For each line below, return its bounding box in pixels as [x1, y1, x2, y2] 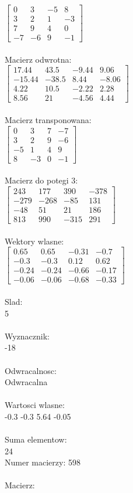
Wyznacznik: [5, 329, 50, 342]
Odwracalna [5, 376, 48, 388]
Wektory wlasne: [5, 234, 64, 247]
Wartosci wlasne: [5, 399, 65, 411]
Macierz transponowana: [5, 114, 92, 126]
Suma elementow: [5, 433, 67, 446]
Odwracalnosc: [5, 364, 57, 376]
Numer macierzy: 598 [5, 456, 80, 468]
